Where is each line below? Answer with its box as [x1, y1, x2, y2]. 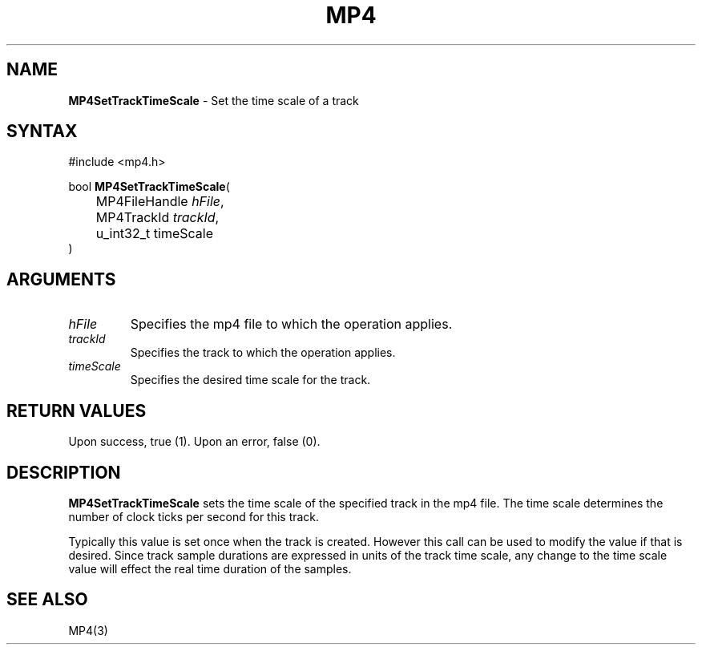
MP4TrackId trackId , [95, 209, 220, 226]
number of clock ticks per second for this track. [68, 509, 320, 524]
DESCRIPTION [6, 462, 121, 483]
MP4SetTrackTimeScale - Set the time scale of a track [68, 93, 359, 107]
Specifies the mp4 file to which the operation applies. [130, 316, 453, 333]
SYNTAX [6, 121, 78, 142]
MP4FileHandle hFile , [95, 193, 224, 210]
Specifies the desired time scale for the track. [130, 373, 371, 387]
